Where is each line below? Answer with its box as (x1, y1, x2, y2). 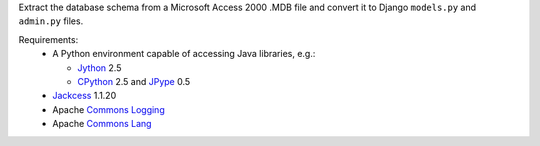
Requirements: (18, 33, 79, 45)
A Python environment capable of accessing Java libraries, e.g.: (52, 48, 316, 60)
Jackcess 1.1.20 (52, 90, 117, 102)
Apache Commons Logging (52, 103, 165, 115)
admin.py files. (18, 15, 84, 27)
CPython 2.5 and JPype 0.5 (77, 75, 191, 87)
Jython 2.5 (77, 61, 122, 74)
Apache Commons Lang (52, 118, 152, 130)
